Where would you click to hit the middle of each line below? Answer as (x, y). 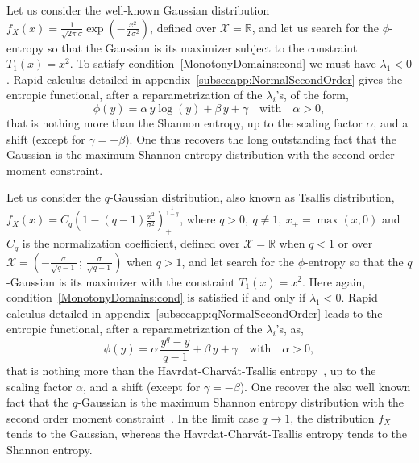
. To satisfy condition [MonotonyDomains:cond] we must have (223, 63)
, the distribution (332, 417)
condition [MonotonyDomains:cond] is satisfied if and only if (156, 297)
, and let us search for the (315, 27)
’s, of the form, (312, 95)
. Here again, (334, 281)
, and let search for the (238, 261)
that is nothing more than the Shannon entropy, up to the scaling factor (185, 122)
